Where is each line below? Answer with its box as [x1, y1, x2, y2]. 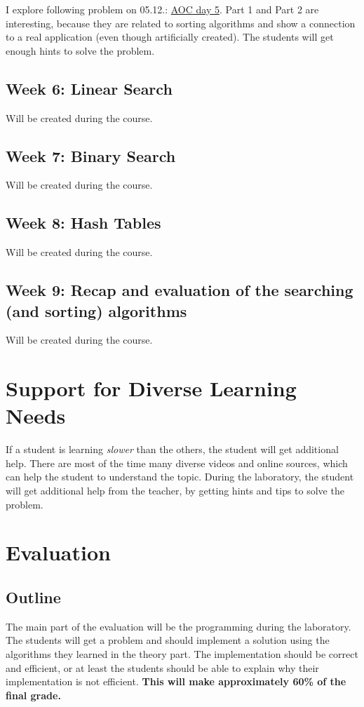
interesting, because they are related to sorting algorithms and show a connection [6, 15, 356, 30]
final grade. [6, 687, 61, 702]
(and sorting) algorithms [6, 299, 187, 321]
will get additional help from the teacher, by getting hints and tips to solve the [6, 483, 344, 498]
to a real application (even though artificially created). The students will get [6, 29, 334, 44]
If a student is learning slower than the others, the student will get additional [6, 442, 339, 457]
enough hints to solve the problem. [6, 43, 155, 58]
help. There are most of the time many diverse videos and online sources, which [6, 455, 348, 470]
